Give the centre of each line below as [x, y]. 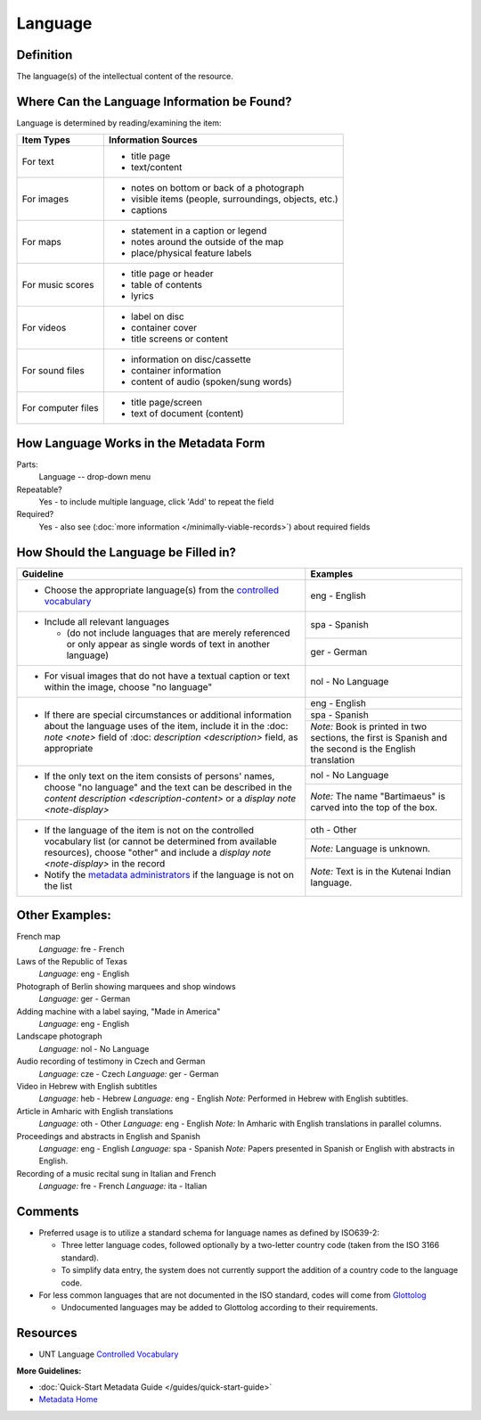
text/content [156, 168]
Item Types [46, 140]
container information [176, 371]
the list [58, 885]
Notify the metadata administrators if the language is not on [169, 874]
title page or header [172, 274]
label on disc [157, 316]
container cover [164, 328]
